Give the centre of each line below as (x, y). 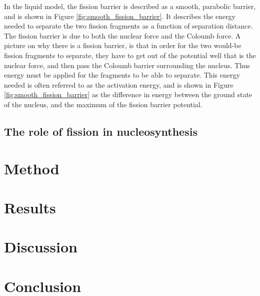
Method (32, 168)
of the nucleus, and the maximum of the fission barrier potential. (103, 104)
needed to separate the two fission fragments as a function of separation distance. (128, 26)
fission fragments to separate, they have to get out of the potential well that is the (130, 55)
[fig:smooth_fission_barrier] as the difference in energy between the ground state (128, 94)
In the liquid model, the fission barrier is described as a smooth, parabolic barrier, (130, 6)
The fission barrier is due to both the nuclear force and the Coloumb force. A (122, 35)
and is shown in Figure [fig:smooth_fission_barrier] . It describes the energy (120, 16)
